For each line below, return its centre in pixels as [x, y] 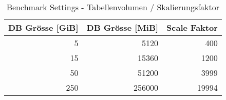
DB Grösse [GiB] [43, 27]
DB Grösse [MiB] [123, 27]
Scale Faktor [192, 27]
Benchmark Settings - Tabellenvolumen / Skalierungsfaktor [113, 7]
